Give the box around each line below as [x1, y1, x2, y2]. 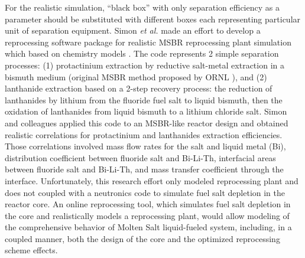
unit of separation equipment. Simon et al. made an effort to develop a [5, 24, 261, 37]
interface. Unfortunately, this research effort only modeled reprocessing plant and [5, 174, 298, 187]
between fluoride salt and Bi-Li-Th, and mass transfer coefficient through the [5, 163, 284, 175]
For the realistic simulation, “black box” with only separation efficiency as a [5, 1, 280, 13]
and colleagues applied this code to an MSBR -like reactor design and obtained [5, 116, 288, 129]
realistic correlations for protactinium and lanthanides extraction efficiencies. [5, 128, 283, 141]
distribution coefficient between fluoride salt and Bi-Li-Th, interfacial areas [5, 151, 276, 164]
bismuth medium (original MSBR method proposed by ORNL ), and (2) [5, 70, 267, 83]
